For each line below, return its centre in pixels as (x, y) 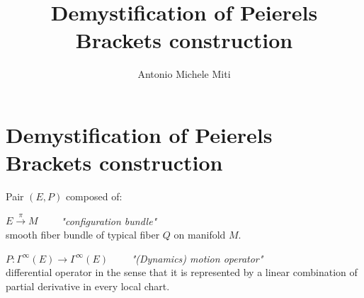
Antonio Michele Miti (184, 74)
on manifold (200, 235)
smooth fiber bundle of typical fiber (83, 235)
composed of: (94, 196)
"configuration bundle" (109, 220)
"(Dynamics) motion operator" (197, 258)
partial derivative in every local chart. (88, 286)
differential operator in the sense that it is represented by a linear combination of (182, 272)
